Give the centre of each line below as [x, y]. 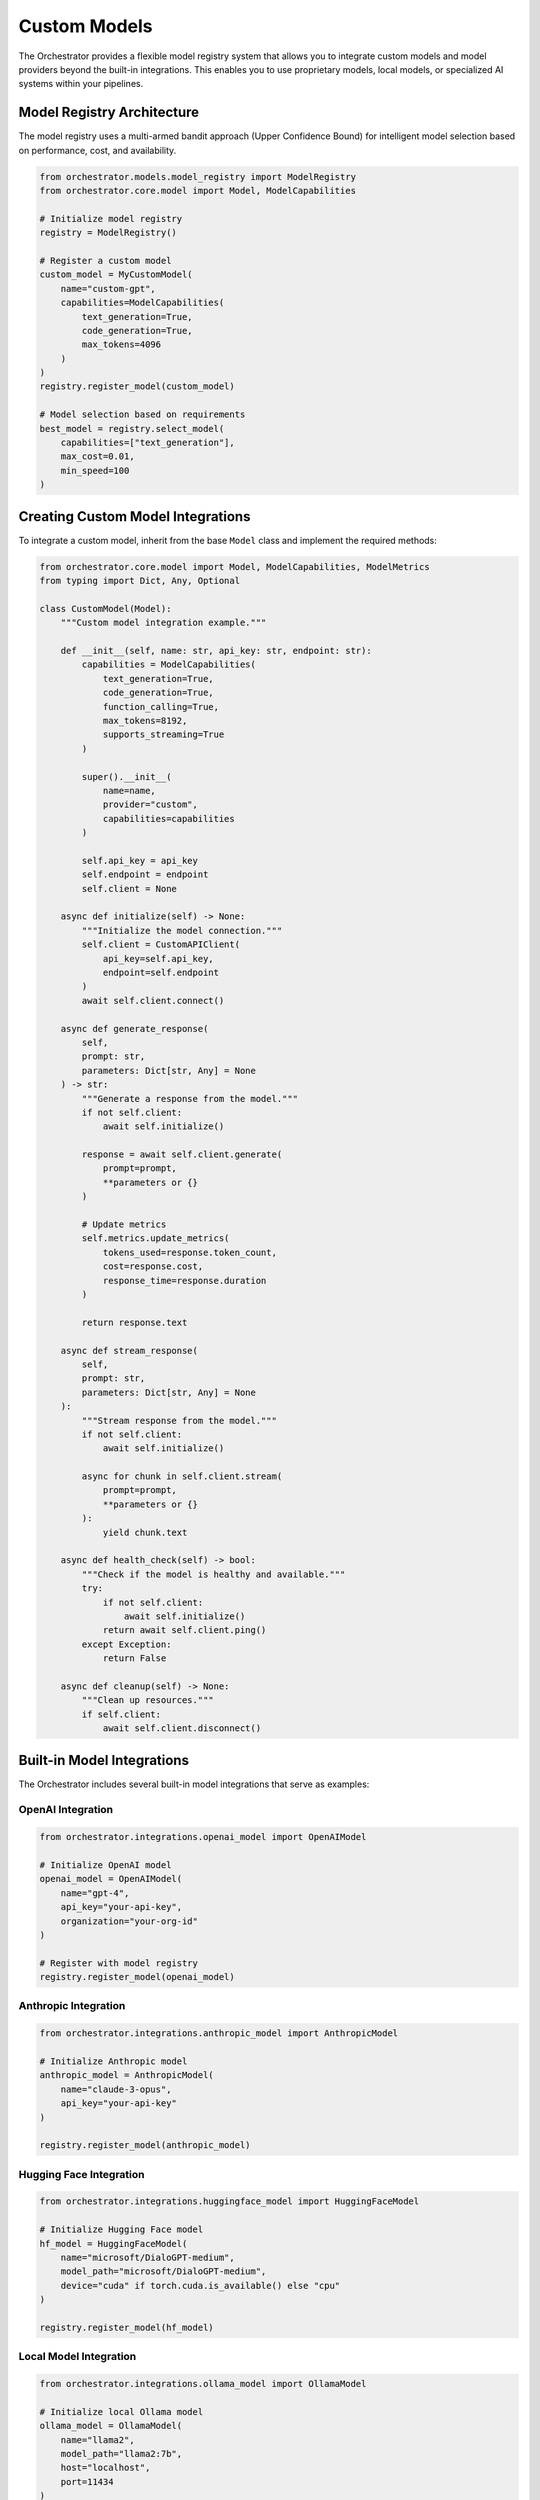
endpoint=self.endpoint [161, 973]
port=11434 [87, 2481]
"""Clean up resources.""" [147, 1700]
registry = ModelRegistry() [108, 233]
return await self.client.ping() [184, 1630]
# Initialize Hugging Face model [121, 2229]
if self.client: [121, 1714]
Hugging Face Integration [81, 2174]
